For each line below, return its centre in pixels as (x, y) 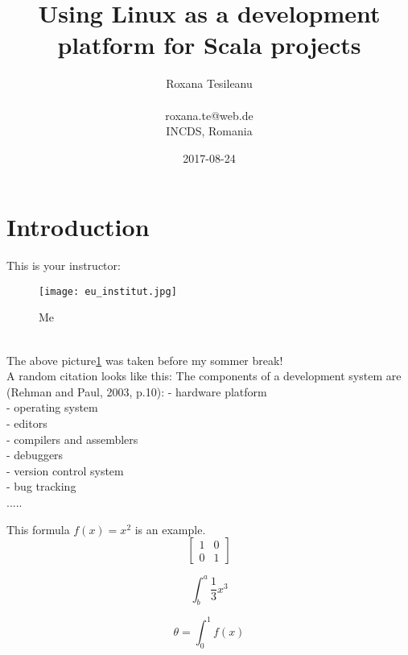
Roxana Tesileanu (209, 83)
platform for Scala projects (209, 45)
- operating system (52, 407)
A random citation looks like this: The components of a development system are (204, 376)
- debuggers (35, 455)
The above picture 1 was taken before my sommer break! (145, 360)
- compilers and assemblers (72, 439)
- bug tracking (41, 486)
